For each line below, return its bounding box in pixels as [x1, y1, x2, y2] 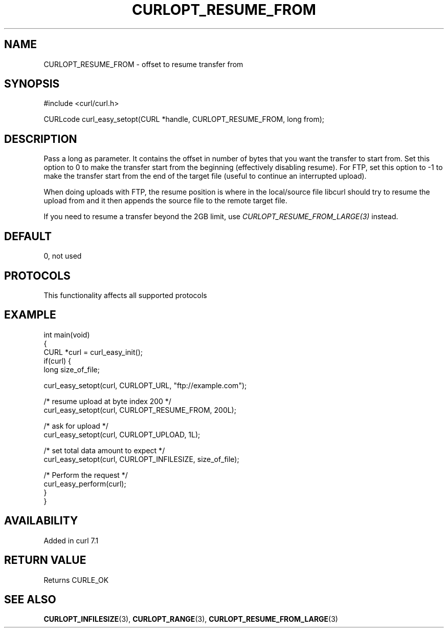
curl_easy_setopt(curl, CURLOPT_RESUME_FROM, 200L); [43, 405, 236, 414]
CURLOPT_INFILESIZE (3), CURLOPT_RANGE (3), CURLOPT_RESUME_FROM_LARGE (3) [43, 615, 338, 624]
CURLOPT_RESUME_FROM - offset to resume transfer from [43, 59, 243, 69]
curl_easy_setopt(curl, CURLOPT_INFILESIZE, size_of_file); [43, 454, 239, 464]
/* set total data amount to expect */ [43, 446, 165, 455]
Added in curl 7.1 [43, 536, 99, 545]
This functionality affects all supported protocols [43, 290, 207, 300]
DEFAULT [4, 229, 52, 243]
